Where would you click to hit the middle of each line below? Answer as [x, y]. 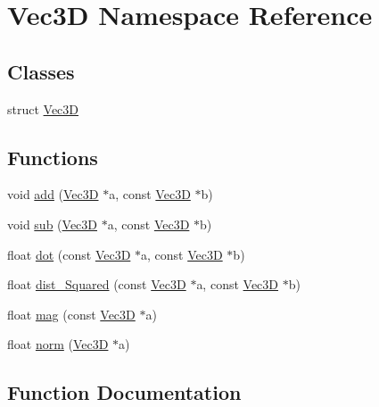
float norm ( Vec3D [58, 344]
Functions [53, 157]
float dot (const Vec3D [69, 254]
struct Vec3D [43, 108]
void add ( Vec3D [53, 194]
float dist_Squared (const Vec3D [97, 284]
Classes [41, 71]
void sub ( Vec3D [53, 224]
